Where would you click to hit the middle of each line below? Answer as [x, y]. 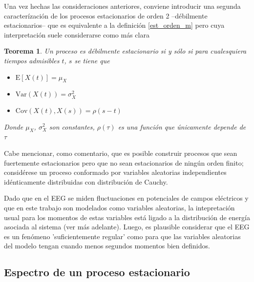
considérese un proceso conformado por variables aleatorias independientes [115, 172]
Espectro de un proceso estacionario [97, 272]
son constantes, [72, 126]
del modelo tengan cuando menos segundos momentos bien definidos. [107, 246]
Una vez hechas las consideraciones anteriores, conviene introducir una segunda [122, 6]
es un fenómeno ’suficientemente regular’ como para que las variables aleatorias [122, 236]
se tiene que [92, 60]
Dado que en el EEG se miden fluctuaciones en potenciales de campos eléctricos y [126, 198]
